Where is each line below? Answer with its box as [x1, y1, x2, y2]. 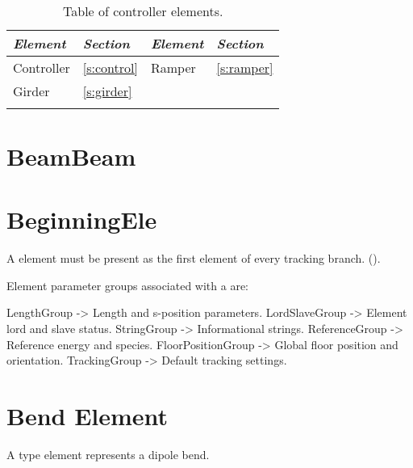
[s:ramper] [216, 57, 273, 77]
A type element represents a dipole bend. [6, 445, 210, 462]
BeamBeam [6, 139, 136, 172]
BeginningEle [6, 203, 157, 236]
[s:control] [82, 57, 138, 77]
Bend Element [6, 398, 169, 432]
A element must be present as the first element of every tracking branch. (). [6, 250, 381, 267]
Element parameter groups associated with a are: [6, 276, 249, 293]
